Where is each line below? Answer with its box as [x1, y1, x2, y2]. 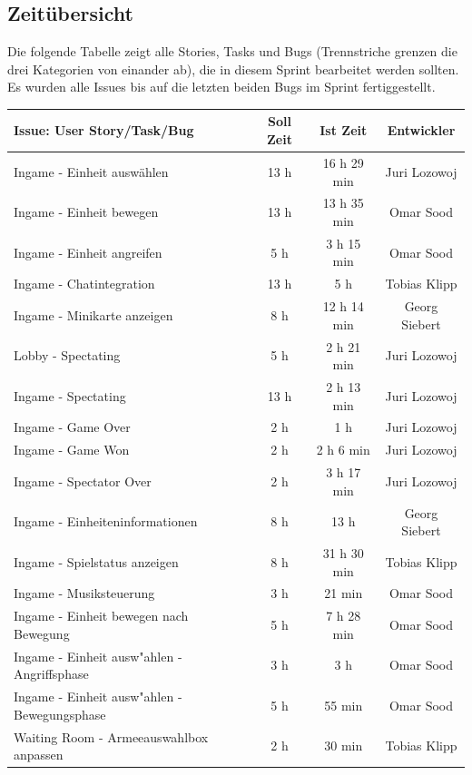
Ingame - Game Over [14, 417, 131, 437]
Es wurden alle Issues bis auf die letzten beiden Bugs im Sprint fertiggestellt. [7, 77, 436, 96]
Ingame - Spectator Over [14, 471, 152, 490]
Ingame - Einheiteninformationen [14, 512, 198, 531]
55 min [324, 695, 363, 714]
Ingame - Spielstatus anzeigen [14, 552, 179, 571]
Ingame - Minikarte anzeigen [14, 305, 173, 324]
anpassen [14, 745, 64, 764]
